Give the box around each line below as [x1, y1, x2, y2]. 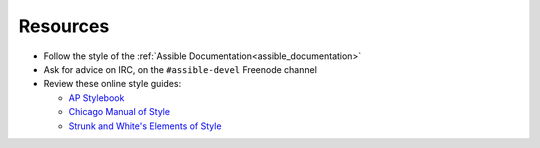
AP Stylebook [68, 91, 125, 104]
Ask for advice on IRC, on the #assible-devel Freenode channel [43, 63, 317, 75]
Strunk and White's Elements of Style [68, 120, 222, 132]
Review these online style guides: [43, 78, 182, 90]
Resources [18, 15, 110, 37]
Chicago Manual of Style [68, 106, 170, 118]
